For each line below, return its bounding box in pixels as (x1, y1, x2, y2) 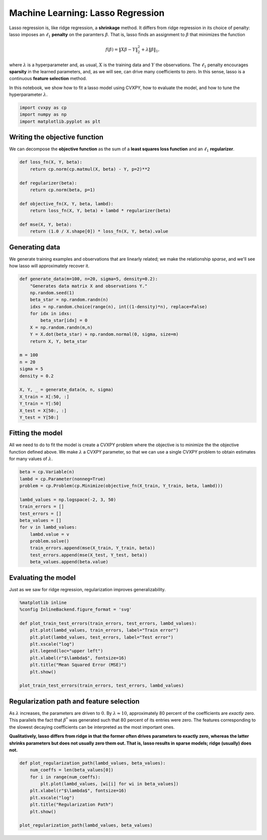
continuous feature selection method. (9, 76, 87, 82)
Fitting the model (9, 429, 63, 437)
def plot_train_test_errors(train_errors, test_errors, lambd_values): (19, 620, 197, 626)
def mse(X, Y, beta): (19, 222, 72, 227)
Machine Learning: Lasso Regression (9, 7, 165, 18)
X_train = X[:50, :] (19, 394, 69, 399)
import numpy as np (19, 112, 67, 117)
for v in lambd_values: (19, 524, 78, 530)
